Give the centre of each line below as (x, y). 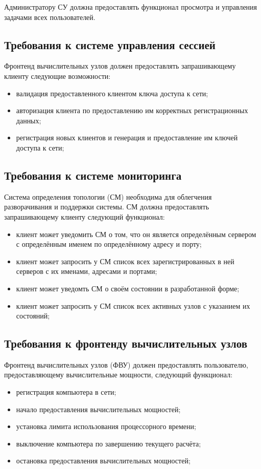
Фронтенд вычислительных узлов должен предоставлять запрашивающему (120, 66)
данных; (29, 120)
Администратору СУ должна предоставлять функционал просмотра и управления (131, 7)
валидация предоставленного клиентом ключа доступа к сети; (112, 93)
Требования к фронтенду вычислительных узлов (126, 343)
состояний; (33, 316)
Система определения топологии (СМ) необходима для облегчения (108, 196)
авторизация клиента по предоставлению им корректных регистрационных (132, 110)
